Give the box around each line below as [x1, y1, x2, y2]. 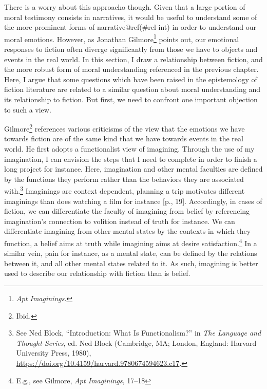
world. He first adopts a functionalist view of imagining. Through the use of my [4, 143, 255, 154]
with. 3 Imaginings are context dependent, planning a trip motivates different [4, 184, 245, 196]
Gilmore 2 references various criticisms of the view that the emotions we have [4, 122, 245, 134]
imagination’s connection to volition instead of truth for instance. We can [4, 215, 235, 226]
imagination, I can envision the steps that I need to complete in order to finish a [4, 153, 257, 164]
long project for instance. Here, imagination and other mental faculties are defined [4, 163, 263, 174]
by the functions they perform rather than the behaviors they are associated [4, 173, 244, 184]
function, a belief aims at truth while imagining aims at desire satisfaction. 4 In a [4, 236, 257, 248]
